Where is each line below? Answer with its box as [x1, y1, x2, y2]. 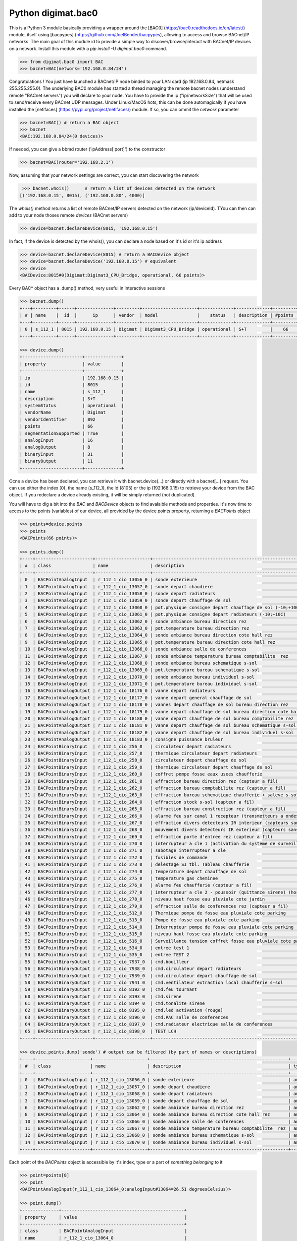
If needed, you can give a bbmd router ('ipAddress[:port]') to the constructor [9, 146, 166, 152]
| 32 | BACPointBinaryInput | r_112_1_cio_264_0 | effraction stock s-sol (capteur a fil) [19, 799, 255, 805]
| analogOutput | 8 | [19, 444, 124, 450]
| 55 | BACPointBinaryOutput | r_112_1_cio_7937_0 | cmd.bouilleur [19, 959, 190, 965]
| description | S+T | [19, 396, 124, 402]
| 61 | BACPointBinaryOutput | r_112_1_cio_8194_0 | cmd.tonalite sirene [19, 1001, 205, 1006]
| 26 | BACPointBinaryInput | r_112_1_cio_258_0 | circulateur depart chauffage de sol [19, 758, 247, 763]
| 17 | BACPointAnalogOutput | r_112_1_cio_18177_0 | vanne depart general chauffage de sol [19, 695, 252, 700]
